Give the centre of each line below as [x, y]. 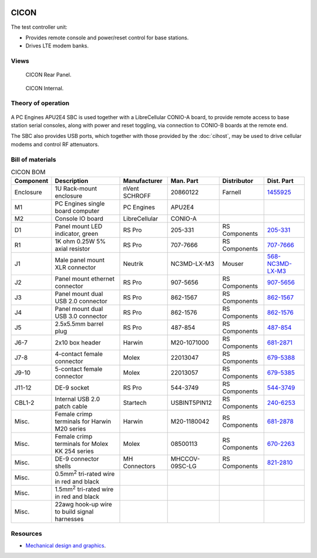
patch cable [71, 407]
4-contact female [79, 354]
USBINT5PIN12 [191, 403]
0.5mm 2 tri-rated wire [85, 474]
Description [72, 181]
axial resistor [72, 249]
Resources [26, 534]
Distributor [238, 181]
